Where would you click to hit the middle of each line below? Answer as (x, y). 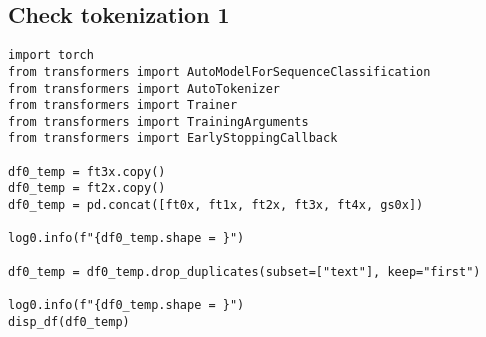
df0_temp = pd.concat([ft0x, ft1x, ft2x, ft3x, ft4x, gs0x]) (216, 205)
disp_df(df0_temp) (69, 321)
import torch (51, 55)
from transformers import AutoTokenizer (144, 88)
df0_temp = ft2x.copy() (87, 188)
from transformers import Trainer (123, 105)
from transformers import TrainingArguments (158, 121)
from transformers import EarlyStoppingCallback (173, 138)
